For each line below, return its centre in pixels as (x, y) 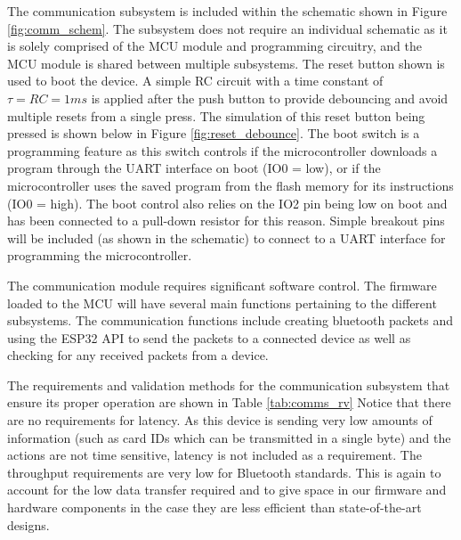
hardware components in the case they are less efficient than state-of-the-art (214, 507)
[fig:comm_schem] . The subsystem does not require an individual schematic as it (227, 28)
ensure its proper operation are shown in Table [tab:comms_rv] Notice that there (229, 402)
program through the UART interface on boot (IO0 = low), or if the (194, 168)
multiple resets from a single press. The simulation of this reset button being (216, 115)
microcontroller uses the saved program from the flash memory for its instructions (230, 185)
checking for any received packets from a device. (138, 355)
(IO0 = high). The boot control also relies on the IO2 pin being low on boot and (227, 203)
